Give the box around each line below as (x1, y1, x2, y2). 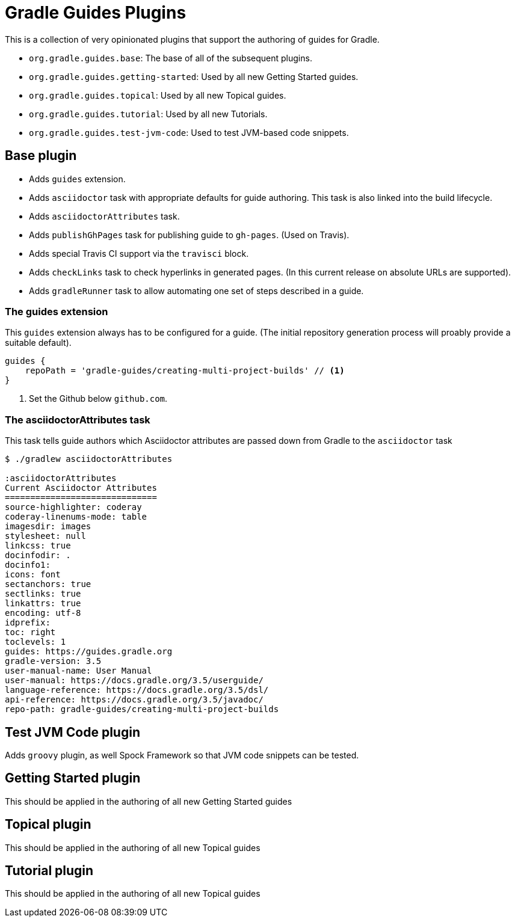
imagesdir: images (5, 521, 91, 532)
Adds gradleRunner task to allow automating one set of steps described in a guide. (29, 285, 364, 296)
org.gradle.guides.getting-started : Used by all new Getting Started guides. (29, 71, 359, 82)
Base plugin (5, 148, 77, 164)
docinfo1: (5, 560, 51, 570)
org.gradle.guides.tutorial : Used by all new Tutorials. (29, 108, 268, 119)
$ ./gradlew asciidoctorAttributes (5, 454, 173, 464)
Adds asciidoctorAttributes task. (29, 211, 180, 221)
